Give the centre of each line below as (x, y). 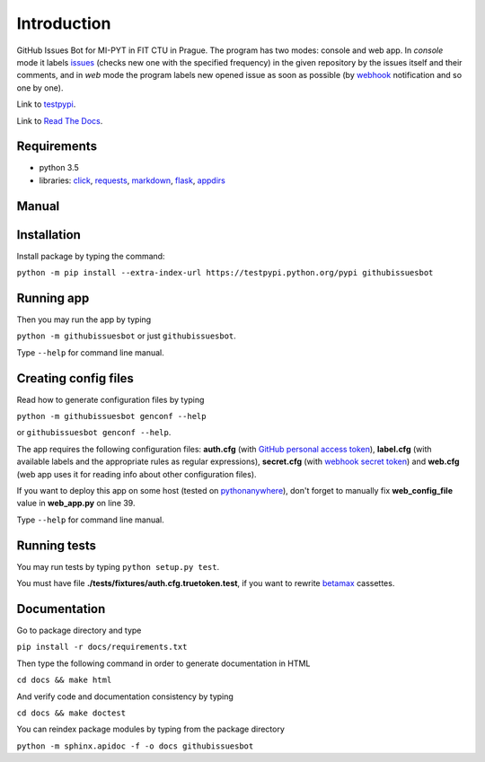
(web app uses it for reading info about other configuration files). (137, 474)
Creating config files (75, 378)
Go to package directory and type (79, 631)
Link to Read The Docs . (60, 120)
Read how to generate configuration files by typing (110, 399)
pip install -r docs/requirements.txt (102, 647)
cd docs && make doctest (71, 713)
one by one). (40, 88)
